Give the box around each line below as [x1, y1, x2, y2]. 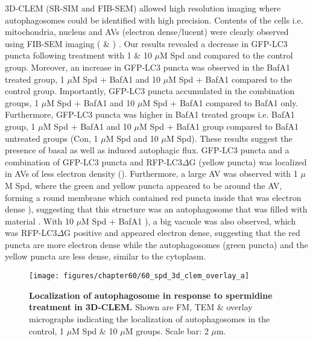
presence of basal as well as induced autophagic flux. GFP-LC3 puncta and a [5, 144, 289, 156]
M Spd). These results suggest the [166, 132, 292, 144]
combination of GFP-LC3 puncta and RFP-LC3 [5, 155, 182, 168]
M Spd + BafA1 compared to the [168, 72, 292, 85]
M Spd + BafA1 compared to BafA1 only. [142, 96, 299, 109]
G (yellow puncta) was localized [189, 155, 307, 168]
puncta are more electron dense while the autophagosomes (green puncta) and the [5, 238, 308, 250]
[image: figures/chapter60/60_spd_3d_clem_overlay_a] [29, 272, 250, 281]
